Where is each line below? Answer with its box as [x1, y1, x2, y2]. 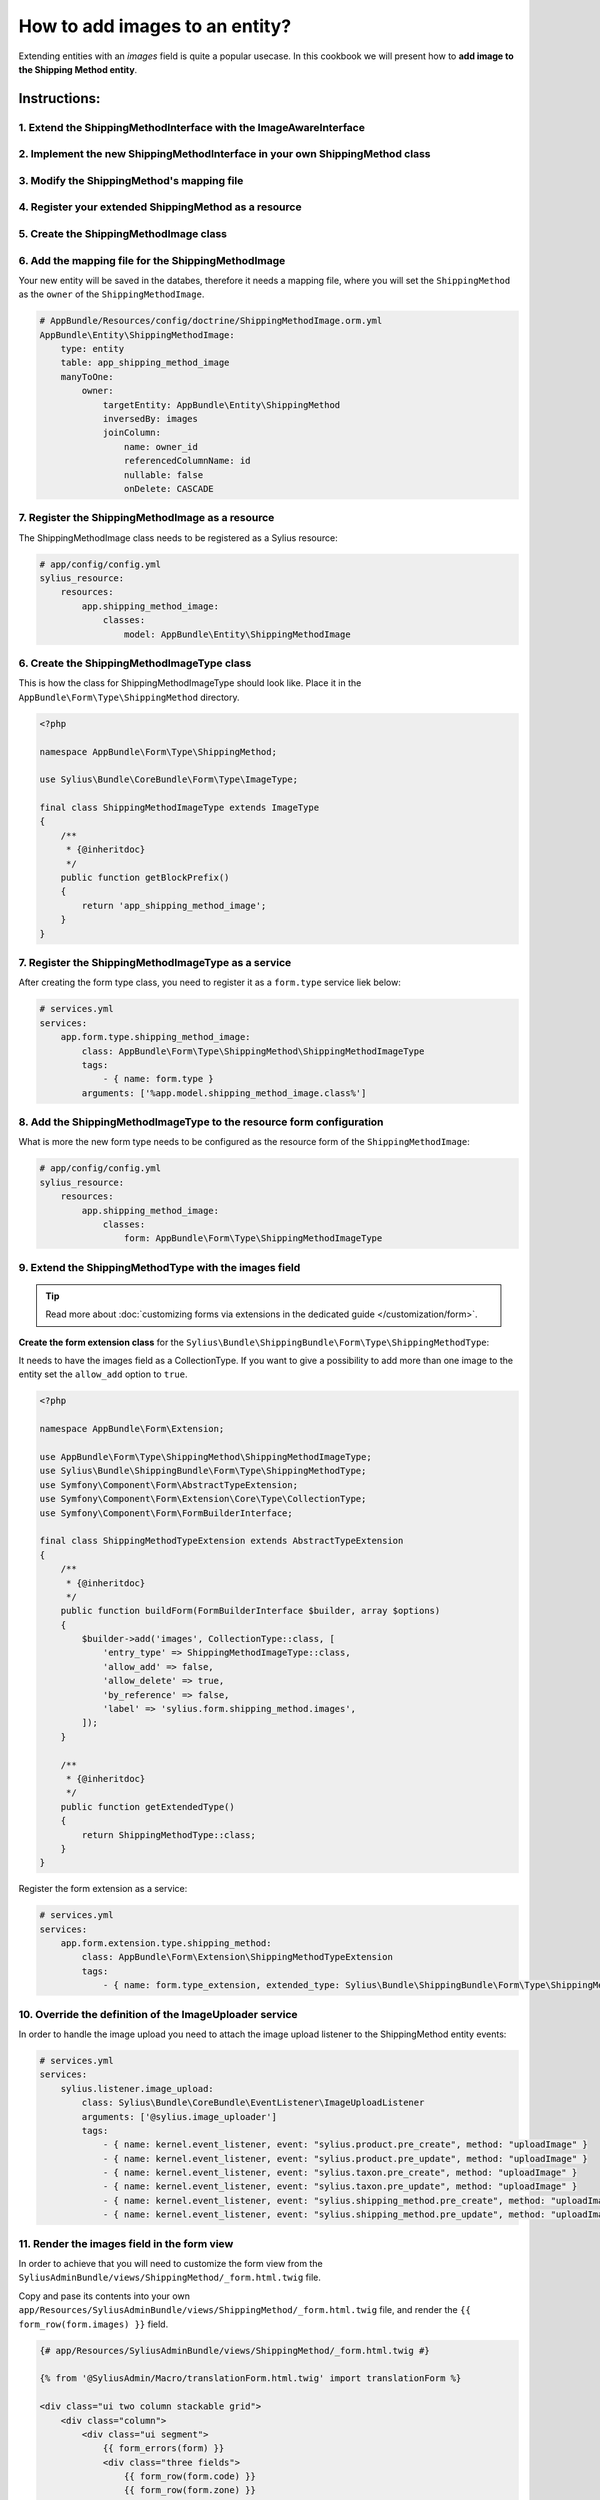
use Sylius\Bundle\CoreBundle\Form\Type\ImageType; [39, 774, 299, 785]
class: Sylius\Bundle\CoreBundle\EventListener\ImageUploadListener [81, 2097, 425, 2109]
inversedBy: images [102, 413, 199, 425]
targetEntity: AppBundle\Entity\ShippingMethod [102, 399, 341, 410]
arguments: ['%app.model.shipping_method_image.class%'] [81, 1087, 367, 1099]
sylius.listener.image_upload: [60, 2083, 214, 2094]
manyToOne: [60, 371, 114, 382]
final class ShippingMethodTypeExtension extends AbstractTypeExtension [39, 1535, 404, 1547]
